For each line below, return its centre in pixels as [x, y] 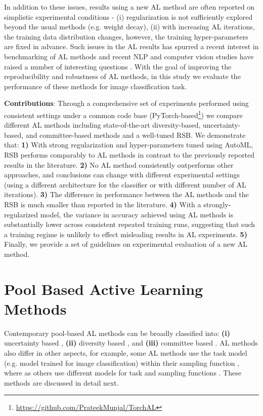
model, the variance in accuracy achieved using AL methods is [137, 214]
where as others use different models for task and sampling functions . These [123, 373]
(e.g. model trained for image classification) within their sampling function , [122, 363]
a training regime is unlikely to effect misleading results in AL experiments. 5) [126, 234]
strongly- [217, 204]
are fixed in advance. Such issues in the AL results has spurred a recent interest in [131, 46]
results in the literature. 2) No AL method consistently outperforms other [119, 164]
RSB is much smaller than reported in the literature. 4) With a [103, 204]
